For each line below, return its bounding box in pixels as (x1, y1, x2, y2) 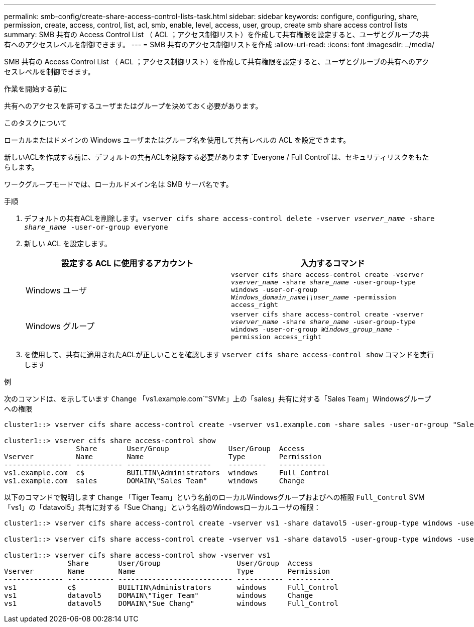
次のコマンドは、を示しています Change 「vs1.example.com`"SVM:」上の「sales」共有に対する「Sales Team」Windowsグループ (4, 394, 431, 403)
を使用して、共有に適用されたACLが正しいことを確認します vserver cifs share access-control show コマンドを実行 (24, 350, 434, 359)
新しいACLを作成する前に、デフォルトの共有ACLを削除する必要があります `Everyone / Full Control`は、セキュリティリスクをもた (4, 153, 429, 161)
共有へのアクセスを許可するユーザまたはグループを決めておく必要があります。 (4, 101, 263, 110)
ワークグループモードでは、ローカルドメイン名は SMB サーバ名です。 (4, 180, 233, 188)
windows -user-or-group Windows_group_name (231, 326, 392, 333)
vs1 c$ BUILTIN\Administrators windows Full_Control (4, 583, 338, 591)
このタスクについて (4, 119, 67, 127)
